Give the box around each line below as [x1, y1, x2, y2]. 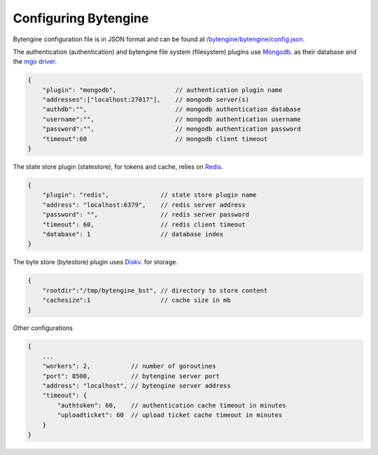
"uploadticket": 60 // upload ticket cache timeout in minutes [57, 411, 283, 419]
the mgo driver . [13, 57, 57, 66]
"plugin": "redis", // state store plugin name [42, 191, 257, 199]
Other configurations [13, 324, 73, 332]
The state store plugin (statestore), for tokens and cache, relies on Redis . [13, 163, 223, 171]
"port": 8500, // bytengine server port [42, 372, 220, 380]
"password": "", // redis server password [42, 210, 250, 219]
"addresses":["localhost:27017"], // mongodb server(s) [42, 96, 250, 104]
